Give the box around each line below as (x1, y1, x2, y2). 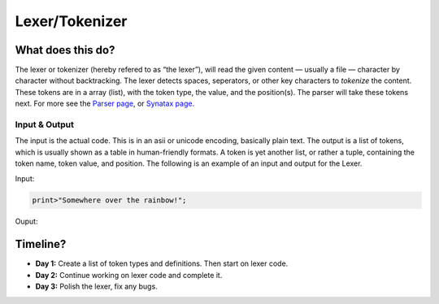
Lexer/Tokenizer (15, 12, 128, 30)
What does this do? (15, 43, 115, 57)
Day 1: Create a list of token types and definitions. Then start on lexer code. (35, 258, 289, 268)
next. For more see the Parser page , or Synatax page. (15, 98, 195, 109)
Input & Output (15, 119, 75, 130)
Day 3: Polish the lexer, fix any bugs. (35, 281, 158, 292)
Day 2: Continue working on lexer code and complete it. (35, 270, 223, 280)
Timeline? (15, 237, 67, 251)
